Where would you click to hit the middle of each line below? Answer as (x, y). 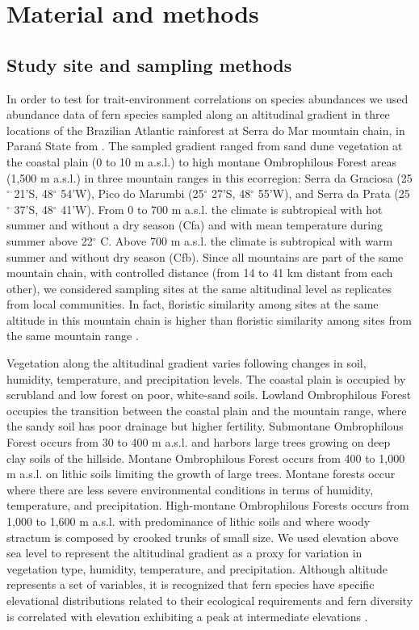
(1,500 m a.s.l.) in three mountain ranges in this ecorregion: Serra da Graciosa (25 (209, 177)
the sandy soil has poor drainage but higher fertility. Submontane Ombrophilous (205, 426)
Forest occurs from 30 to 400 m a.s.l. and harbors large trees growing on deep (199, 442)
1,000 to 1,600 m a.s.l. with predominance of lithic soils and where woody (189, 521)
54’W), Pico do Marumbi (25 (132, 193)
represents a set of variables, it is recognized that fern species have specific (191, 584)
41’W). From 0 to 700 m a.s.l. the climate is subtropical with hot (222, 209)
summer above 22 (50, 240)
